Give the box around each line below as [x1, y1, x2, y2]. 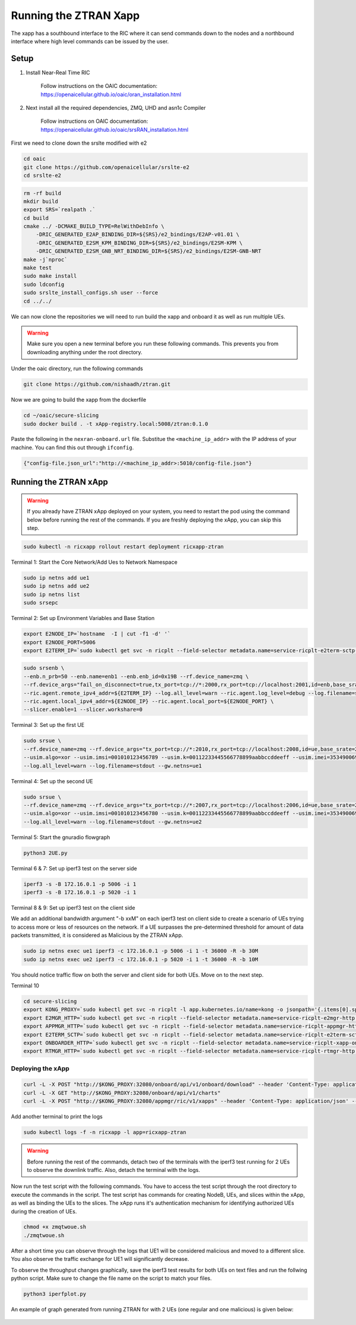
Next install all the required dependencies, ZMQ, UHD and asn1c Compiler [26, 104, 206, 112]
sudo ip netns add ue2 [23, 583, 90, 590]
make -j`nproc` [23, 256, 68, 263]
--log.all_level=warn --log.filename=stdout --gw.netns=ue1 [23, 762, 202, 769]
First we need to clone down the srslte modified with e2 [11, 139, 147, 147]
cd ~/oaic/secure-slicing [23, 412, 99, 419]
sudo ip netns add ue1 [23, 574, 90, 581]
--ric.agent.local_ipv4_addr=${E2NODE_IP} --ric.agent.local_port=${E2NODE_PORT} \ [23, 698, 274, 705]
